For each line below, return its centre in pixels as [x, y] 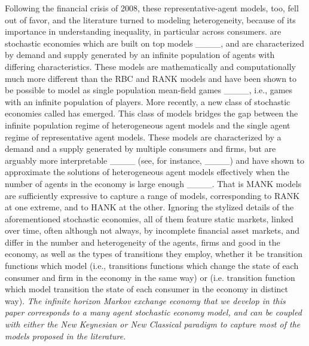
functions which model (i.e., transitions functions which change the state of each [152, 266]
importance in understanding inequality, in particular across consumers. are [143, 31]
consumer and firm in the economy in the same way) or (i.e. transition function [150, 277]
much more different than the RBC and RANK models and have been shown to [151, 78]
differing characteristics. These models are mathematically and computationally [150, 66]
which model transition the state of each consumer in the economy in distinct [147, 289]
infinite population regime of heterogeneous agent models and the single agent [148, 125]
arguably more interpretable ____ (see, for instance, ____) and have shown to [154, 160]
